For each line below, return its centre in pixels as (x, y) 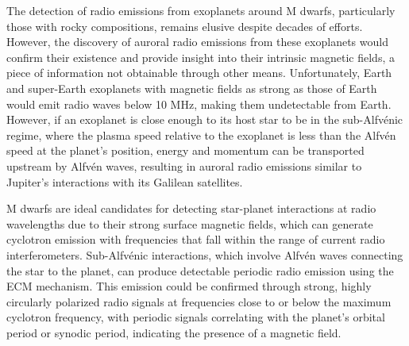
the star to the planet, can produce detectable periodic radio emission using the (200, 270)
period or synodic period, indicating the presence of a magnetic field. (174, 332)
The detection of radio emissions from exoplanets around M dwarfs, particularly (201, 10)
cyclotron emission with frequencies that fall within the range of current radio (196, 239)
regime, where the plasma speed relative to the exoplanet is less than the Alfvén (201, 135)
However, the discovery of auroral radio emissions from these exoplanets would (197, 42)
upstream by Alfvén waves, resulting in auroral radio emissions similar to (184, 165)
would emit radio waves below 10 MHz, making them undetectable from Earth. (199, 104)
